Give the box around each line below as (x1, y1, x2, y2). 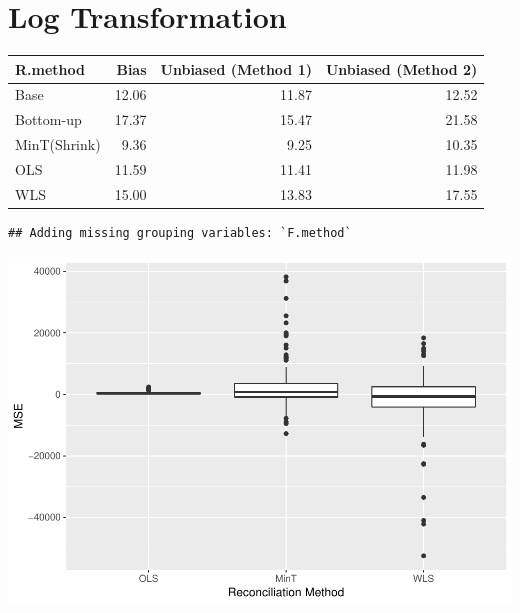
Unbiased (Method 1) (160, 58, 312, 79)
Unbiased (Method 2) (325, 58, 478, 79)
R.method (15, 58, 85, 79)
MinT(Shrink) (15, 134, 101, 155)
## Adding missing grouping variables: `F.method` (8, 225, 352, 240)
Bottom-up (15, 109, 82, 130)
